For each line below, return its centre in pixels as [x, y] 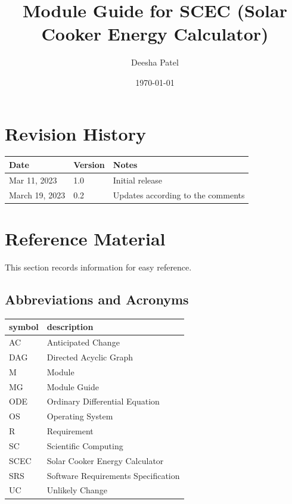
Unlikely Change [77, 490]
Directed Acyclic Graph [90, 357]
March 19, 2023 [37, 195]
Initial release [137, 180]
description [70, 327]
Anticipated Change [83, 342]
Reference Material [85, 238]
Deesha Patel [155, 62]
